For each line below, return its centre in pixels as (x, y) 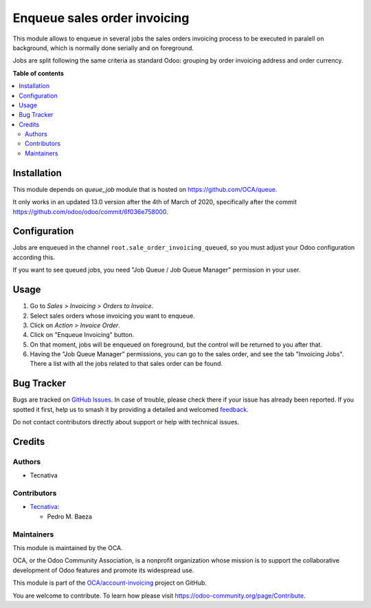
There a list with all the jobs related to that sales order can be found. (126, 364)
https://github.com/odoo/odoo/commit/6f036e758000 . (90, 211)
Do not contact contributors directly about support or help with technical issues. (126, 422)
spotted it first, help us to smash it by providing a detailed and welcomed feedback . (131, 409)
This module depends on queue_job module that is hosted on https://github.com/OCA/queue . (145, 189)
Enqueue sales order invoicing (101, 18)
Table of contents (38, 73)
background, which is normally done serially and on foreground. (103, 47)
